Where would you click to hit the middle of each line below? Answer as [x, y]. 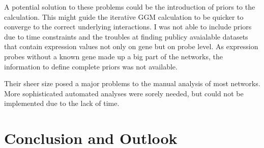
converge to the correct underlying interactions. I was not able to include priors [128, 27]
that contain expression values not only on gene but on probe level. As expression [131, 46]
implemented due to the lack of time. [62, 103]
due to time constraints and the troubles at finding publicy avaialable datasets [126, 36]
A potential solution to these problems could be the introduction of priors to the [130, 7]
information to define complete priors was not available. [91, 66]
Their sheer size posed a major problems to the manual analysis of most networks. [132, 83]
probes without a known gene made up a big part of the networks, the [113, 56]
